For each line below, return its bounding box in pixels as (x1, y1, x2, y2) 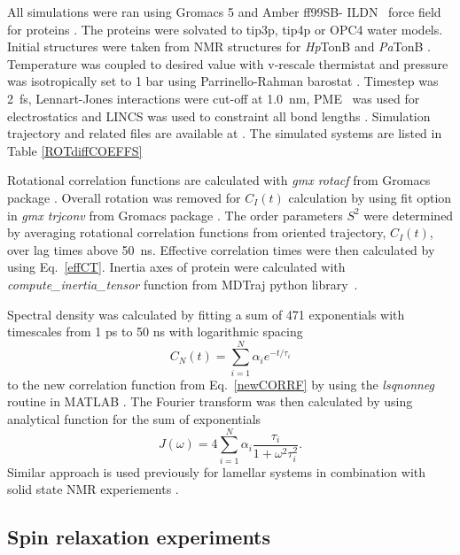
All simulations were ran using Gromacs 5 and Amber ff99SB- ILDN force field (7, 3, 441, 20)
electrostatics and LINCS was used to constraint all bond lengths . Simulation (7, 106, 431, 125)
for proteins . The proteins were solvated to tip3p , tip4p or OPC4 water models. (7, 19, 443, 38)
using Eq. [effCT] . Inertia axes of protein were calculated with (7, 258, 346, 276)
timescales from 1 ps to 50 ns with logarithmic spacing (7, 322, 303, 341)
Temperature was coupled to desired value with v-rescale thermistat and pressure (7, 54, 448, 73)
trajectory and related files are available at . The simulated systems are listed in (7, 124, 442, 143)
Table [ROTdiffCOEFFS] (7, 141, 143, 159)
